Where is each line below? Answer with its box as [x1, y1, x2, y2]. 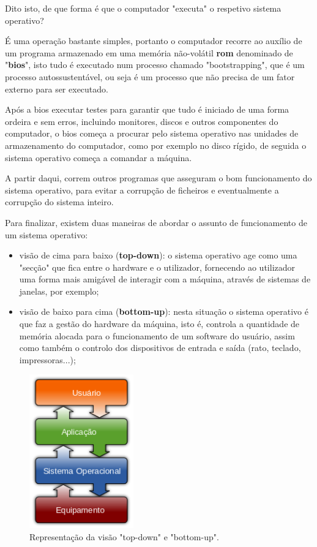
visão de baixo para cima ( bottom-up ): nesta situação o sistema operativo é [19, 305, 308, 318]
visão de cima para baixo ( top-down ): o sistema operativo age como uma [19, 249, 297, 262]
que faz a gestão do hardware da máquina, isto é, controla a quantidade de [19, 317, 300, 330]
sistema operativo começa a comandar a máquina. [5, 151, 192, 164]
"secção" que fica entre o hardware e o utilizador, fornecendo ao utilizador [19, 260, 296, 273]
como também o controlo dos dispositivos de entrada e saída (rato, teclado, [19, 341, 301, 354]
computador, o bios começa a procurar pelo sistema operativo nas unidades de [5, 127, 299, 140]
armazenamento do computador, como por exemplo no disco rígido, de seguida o [5, 138, 307, 151]
